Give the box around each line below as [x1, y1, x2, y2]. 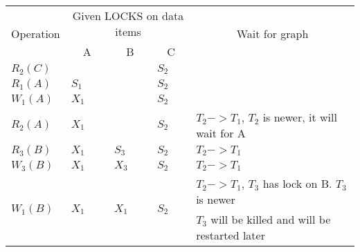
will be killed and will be [210, 211, 331, 227]
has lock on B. [262, 175, 332, 191]
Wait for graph [236, 26, 309, 41]
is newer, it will [262, 109, 337, 125]
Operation [11, 26, 60, 41]
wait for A [196, 125, 246, 141]
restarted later [196, 227, 265, 243]
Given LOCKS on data [72, 8, 184, 23]
